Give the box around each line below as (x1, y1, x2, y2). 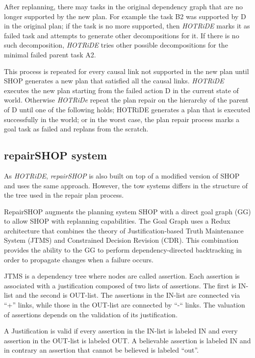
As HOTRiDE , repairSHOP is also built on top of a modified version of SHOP (4, 170, 240, 180)
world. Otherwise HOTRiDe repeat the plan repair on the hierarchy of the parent (4, 95, 249, 105)
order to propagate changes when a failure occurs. (4, 254, 153, 264)
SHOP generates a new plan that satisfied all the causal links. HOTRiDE (4, 76, 224, 86)
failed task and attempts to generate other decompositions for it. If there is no (4, 30, 239, 40)
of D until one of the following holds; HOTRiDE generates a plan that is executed (4, 104, 251, 114)
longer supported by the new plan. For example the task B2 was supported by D (4, 11, 246, 21)
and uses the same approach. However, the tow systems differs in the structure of (4, 180, 248, 190)
